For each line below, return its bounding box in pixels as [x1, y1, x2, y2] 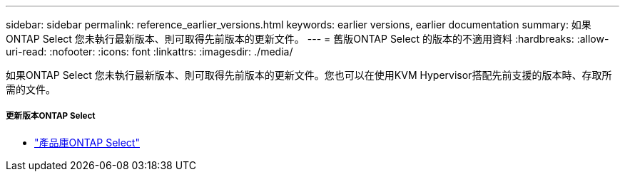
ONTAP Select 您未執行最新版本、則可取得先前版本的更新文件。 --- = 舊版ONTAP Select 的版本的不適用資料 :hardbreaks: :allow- [6, 33, 609, 45]
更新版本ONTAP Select [6, 111, 96, 122]
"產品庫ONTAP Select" [34, 136, 140, 149]
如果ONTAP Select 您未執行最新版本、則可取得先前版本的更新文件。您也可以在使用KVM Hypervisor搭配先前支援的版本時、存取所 [6, 69, 612, 81]
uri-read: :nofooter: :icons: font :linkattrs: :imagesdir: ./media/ [6, 45, 293, 58]
